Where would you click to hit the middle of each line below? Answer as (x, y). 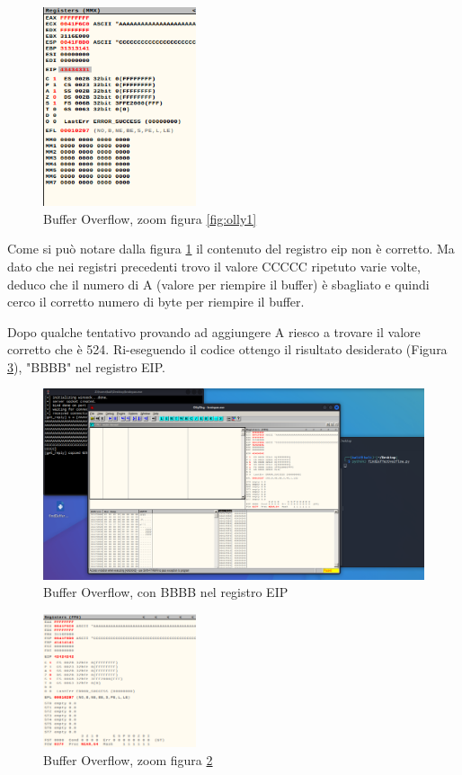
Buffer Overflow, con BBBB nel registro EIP (166, 592)
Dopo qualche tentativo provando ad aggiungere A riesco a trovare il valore (214, 331)
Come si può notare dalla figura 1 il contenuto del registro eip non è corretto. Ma (231, 249)
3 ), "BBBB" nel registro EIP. (86, 366)
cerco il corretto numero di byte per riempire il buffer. (156, 302)
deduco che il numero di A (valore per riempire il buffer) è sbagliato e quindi (218, 284)
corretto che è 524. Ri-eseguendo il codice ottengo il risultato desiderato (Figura (227, 349)
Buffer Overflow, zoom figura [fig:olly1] (150, 218)
